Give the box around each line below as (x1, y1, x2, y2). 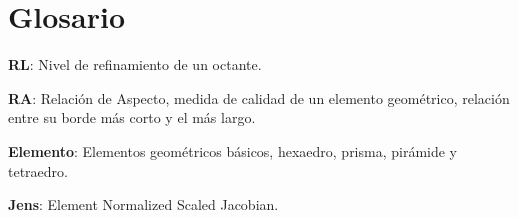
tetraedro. (8, 160, 68, 181)
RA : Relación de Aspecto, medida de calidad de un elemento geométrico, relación (8, 87, 510, 108)
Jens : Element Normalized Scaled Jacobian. (8, 194, 279, 215)
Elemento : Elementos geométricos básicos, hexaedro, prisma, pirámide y (8, 140, 458, 161)
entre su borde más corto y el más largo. (8, 107, 256, 128)
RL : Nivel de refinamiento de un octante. (8, 54, 262, 75)
